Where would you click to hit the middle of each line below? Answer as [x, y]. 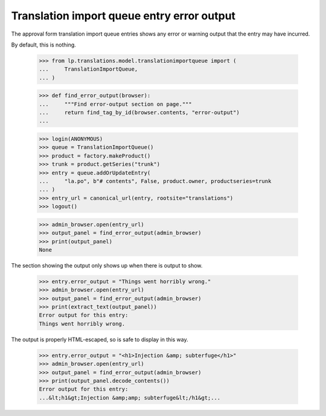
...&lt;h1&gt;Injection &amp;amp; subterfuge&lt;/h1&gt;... [130, 398]
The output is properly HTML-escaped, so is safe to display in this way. [100, 339]
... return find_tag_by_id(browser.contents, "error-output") [139, 113]
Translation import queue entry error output [123, 16]
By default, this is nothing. [44, 45]
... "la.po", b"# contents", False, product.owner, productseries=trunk [155, 181]
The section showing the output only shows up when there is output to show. [107, 265]
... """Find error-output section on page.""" [116, 104]
